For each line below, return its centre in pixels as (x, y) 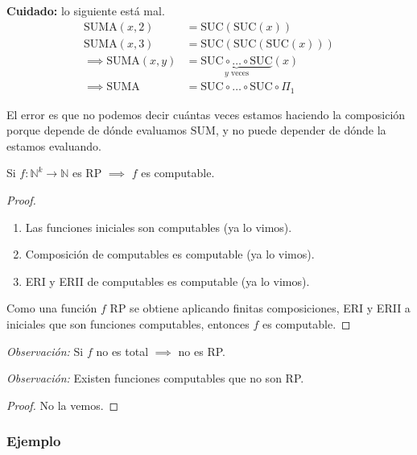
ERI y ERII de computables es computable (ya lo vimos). (167, 281)
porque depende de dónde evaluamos (97, 130)
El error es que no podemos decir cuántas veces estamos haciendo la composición (206, 114)
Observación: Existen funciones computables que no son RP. (155, 378)
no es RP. (202, 351)
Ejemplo (34, 441)
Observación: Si (45, 351)
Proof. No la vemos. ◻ (63, 405)
